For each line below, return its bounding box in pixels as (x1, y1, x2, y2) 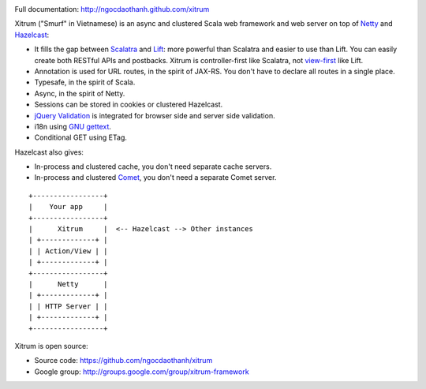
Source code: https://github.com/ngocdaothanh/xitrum (34, 356, 213, 365)
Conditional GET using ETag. (34, 133, 128, 142)
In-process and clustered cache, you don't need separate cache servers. (34, 162, 272, 171)
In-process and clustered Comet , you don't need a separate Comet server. (34, 173, 277, 182)
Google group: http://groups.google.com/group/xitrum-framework (34, 367, 249, 376)
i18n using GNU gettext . (34, 122, 112, 131)
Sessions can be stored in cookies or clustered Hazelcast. (34, 99, 223, 110)
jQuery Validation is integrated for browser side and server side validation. (34, 110, 275, 120)
